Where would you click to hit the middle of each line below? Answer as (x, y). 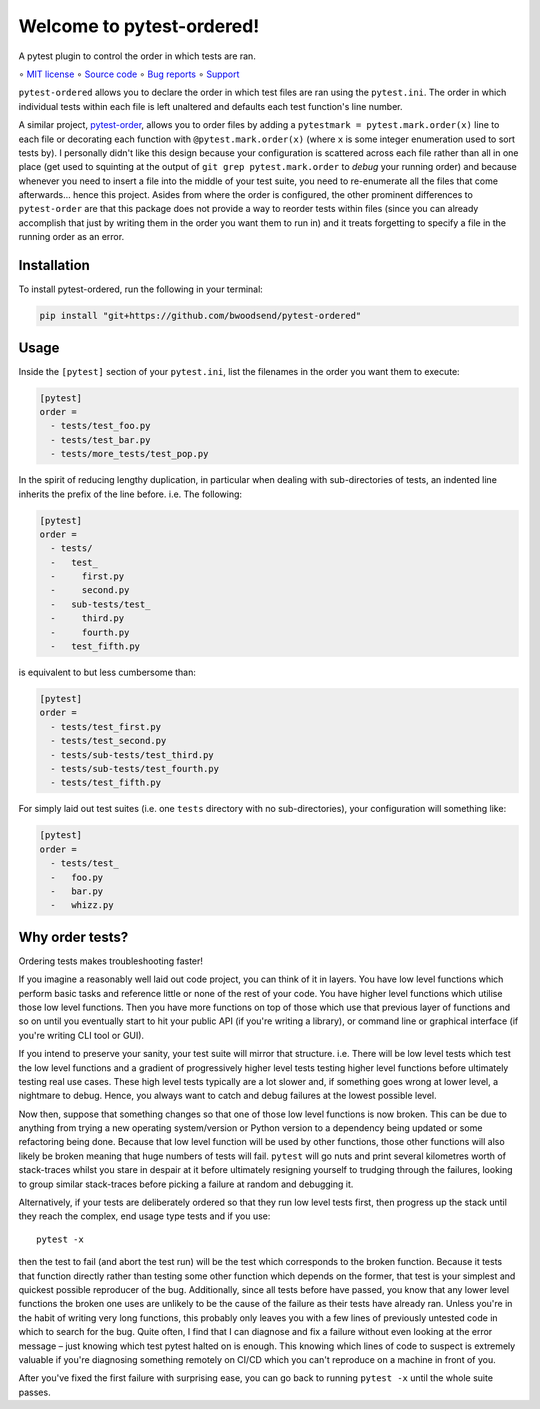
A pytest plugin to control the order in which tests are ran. (137, 56)
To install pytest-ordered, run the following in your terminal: (141, 289)
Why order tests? (73, 936)
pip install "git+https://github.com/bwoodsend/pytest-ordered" (200, 316)
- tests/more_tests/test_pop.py (129, 454)
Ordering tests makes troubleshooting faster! (111, 961)
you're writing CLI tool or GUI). (81, 1035)
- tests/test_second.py (108, 741)
